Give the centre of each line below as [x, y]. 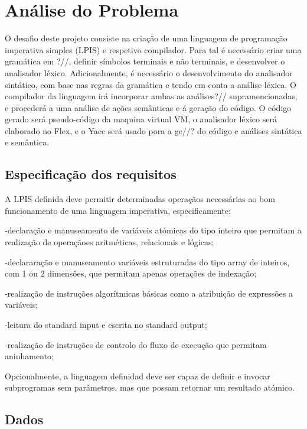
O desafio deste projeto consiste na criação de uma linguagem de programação [146, 38]
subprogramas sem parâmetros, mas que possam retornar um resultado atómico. [150, 387]
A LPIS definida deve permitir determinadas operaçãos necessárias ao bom [140, 199]
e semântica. [27, 142]
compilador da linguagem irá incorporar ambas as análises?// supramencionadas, [151, 96]
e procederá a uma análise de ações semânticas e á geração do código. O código [148, 107]
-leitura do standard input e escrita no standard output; [106, 325]
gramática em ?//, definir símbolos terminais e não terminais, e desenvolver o [145, 61]
